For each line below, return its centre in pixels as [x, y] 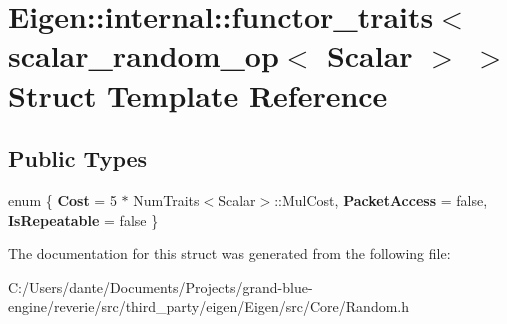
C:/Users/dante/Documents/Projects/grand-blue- [160, 286]
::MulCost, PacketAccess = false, [381, 199]
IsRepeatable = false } [83, 219]
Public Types [78, 158]
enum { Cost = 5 [62, 199]
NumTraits [166, 199]
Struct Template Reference [198, 94]
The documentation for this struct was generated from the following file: [229, 253]
